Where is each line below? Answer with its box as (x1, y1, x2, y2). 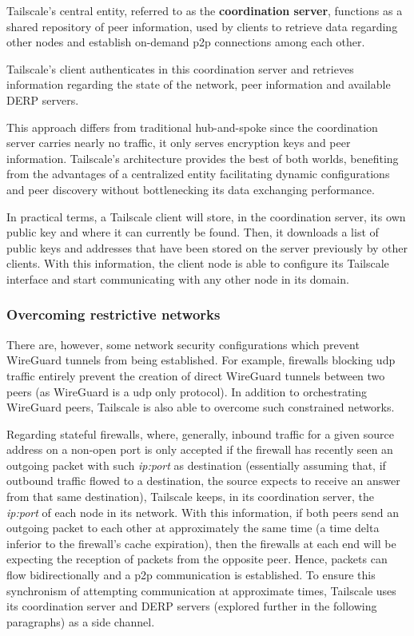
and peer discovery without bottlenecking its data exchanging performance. (6, 181, 375, 197)
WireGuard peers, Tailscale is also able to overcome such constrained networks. (6, 399, 395, 415)
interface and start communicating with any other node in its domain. (6, 270, 349, 287)
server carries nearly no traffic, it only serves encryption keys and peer (6, 134, 351, 151)
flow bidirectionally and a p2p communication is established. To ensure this (6, 566, 376, 583)
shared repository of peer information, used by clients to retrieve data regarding (6, 18, 398, 34)
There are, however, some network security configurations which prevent (6, 336, 360, 352)
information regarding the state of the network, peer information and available (6, 76, 391, 93)
